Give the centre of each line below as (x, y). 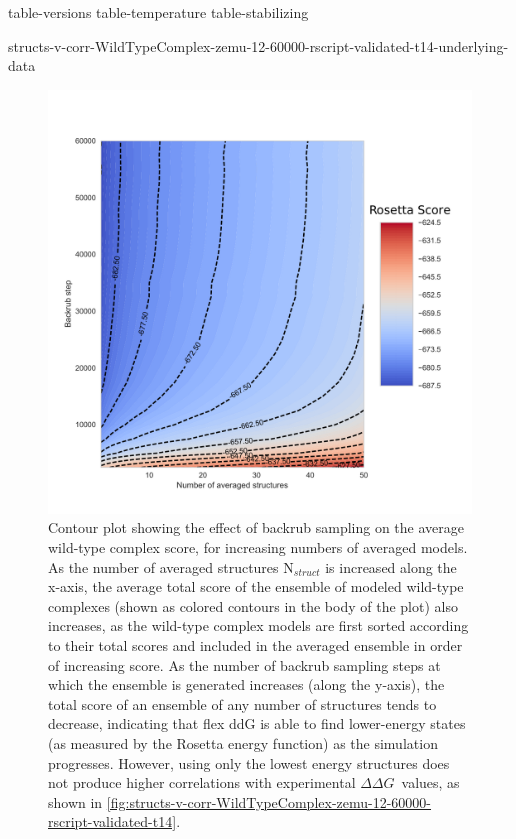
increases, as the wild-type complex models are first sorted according (258, 625)
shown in (75, 801)
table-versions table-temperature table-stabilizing (158, 12)
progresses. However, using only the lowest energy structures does (249, 762)
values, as (430, 782)
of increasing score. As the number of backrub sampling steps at (244, 664)
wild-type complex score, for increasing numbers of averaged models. (258, 546)
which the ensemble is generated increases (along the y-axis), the (246, 684)
